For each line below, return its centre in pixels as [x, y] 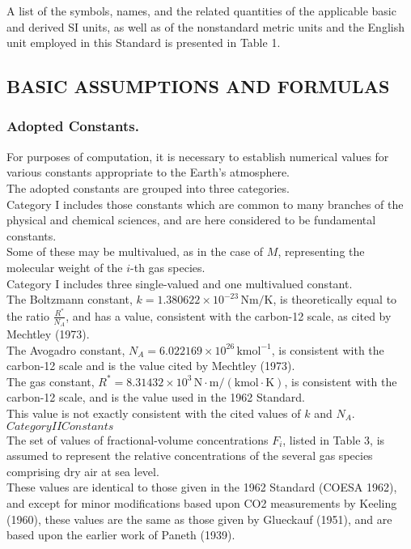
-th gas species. [168, 267]
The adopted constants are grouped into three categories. [148, 187]
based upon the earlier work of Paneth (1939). [121, 535]
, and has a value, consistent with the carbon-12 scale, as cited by [229, 315]
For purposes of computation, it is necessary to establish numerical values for [198, 156]
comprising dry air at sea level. [83, 471]
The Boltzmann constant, [70, 299]
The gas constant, [51, 381]
